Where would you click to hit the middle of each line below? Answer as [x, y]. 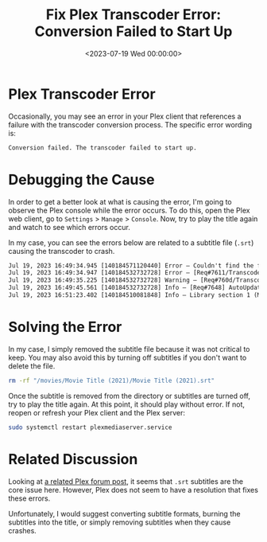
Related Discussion [73, 459]
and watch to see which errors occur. [70, 227]
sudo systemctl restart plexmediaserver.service [90, 427]
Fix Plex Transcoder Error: [133, 15]
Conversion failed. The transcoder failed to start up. [103, 148]
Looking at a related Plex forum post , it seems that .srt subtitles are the [126, 481]
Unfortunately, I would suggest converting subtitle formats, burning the [124, 513]
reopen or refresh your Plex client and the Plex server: [97, 412]
